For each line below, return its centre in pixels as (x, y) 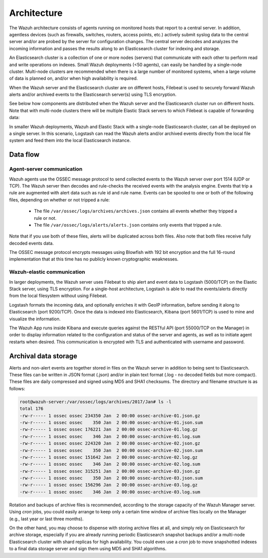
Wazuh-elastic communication (47, 272)
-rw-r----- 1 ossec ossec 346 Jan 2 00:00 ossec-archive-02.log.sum (110, 464)
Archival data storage (43, 356)
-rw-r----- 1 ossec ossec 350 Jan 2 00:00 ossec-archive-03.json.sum (111, 478)
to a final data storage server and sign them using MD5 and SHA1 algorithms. (88, 549)
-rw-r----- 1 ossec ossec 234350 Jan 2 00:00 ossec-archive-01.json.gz (110, 416)
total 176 (32, 409)
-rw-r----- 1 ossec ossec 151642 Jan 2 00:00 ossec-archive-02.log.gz (109, 457)
